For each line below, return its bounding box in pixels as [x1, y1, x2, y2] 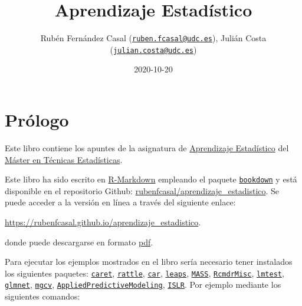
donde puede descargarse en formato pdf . [5, 235, 153, 248]
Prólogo [5, 108, 69, 132]
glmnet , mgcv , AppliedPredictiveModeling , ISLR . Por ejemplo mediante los [5, 278, 281, 291]
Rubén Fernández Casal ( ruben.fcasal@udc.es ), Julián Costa [40, 32, 267, 44]
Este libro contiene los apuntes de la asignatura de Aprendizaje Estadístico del [5, 141, 289, 154]
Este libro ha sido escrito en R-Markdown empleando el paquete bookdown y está [5, 173, 297, 185]
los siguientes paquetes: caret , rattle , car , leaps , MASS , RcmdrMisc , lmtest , [5, 267, 284, 279]
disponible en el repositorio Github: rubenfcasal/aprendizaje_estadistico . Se [5, 184, 280, 197]
